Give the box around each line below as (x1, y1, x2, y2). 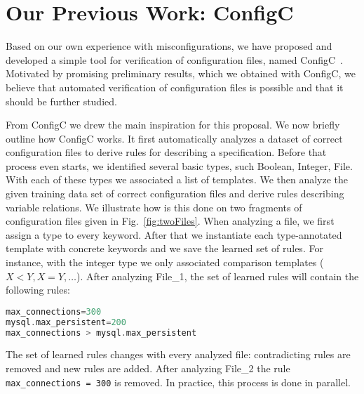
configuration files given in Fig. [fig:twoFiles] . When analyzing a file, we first (6, 214, 335, 228)
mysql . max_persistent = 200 (6, 317, 126, 327)
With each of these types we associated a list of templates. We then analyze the (6, 172, 349, 187)
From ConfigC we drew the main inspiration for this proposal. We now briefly (6, 117, 340, 132)
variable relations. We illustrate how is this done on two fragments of (6, 199, 302, 214)
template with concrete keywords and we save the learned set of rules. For (6, 241, 323, 256)
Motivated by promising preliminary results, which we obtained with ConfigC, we (6, 66, 356, 81)
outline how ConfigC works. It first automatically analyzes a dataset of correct (6, 131, 343, 145)
